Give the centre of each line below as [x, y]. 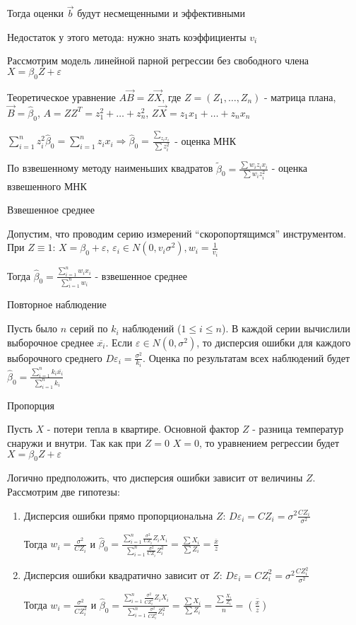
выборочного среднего [55, 357]
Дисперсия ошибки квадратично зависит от [117, 574]
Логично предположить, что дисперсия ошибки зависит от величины [155, 478]
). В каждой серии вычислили [286, 328]
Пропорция [31, 405]
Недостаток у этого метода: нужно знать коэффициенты [127, 36]
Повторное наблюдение [57, 304]
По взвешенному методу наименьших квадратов [110, 168]
